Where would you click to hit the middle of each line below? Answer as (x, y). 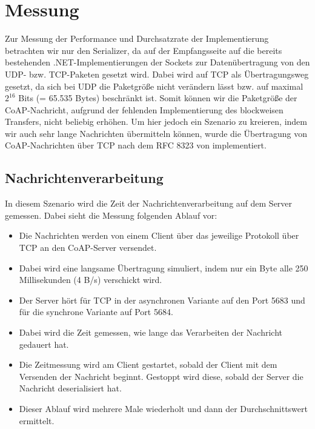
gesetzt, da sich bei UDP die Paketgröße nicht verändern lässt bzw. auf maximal (154, 86)
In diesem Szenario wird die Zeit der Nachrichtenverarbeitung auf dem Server (149, 203)
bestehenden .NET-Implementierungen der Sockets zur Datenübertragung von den (157, 62)
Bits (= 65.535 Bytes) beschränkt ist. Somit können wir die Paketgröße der (158, 98)
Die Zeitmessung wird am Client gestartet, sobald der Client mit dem (148, 364)
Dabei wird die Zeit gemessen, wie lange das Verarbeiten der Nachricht (151, 332)
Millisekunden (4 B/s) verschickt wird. (91, 280)
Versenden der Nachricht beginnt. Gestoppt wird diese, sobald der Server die (161, 376)
